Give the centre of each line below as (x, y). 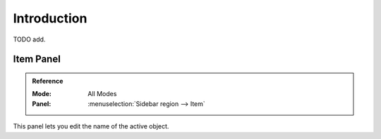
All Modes (102, 94)
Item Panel (37, 59)
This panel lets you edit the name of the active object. (91, 126)
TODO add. (29, 39)
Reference (48, 81)
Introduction (50, 18)
